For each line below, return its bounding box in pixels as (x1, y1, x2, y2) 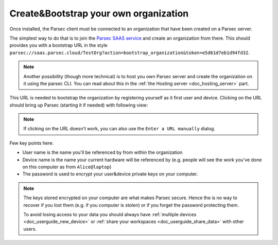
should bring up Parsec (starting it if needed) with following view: (9, 102, 148, 108)
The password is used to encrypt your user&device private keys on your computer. (22, 171, 198, 177)
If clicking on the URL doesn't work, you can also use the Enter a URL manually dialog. (23, 126, 216, 132)
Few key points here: (9, 139, 54, 146)
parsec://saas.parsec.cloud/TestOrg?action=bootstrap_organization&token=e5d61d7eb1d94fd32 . (9, 49, 250, 56)
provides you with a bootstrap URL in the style (9, 42, 108, 48)
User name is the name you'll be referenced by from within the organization (22, 149, 183, 155)
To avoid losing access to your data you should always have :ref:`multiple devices (23, 211, 197, 217)
